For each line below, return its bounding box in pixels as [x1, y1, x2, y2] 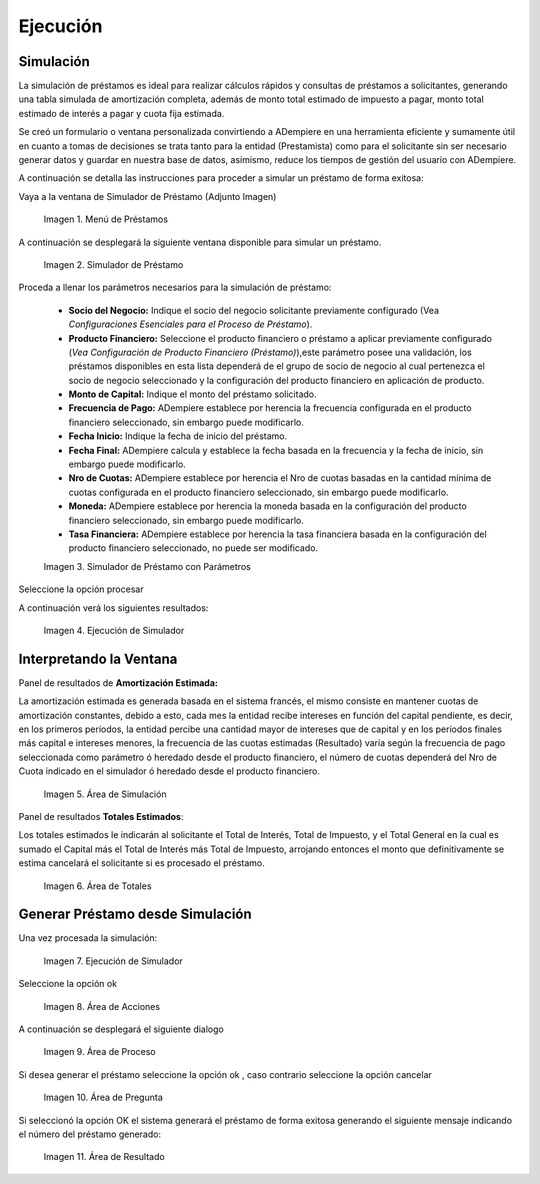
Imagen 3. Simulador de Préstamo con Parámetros [43, 560, 252, 572]
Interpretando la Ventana [18, 650, 178, 667]
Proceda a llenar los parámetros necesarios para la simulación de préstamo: [18, 281, 332, 294]
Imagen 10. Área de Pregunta [43, 1091, 164, 1104]
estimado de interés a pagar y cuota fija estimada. [18, 107, 225, 119]
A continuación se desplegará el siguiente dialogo [18, 1023, 224, 1035]
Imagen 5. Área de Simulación [43, 788, 167, 800]
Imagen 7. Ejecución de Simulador [43, 955, 184, 967]
